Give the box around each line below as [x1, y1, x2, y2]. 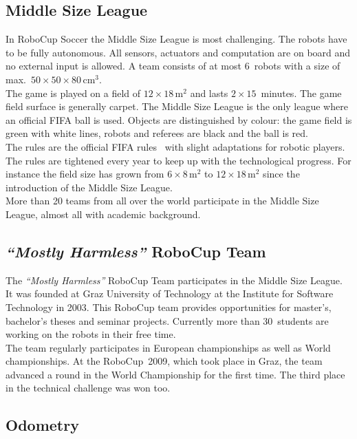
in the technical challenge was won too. [6, 381, 171, 395]
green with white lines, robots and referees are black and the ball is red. [6, 126, 308, 140]
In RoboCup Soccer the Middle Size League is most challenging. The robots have [6, 32, 347, 46]
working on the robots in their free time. [6, 327, 176, 341]
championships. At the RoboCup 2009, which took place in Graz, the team [6, 354, 323, 368]
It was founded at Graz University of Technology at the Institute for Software [6, 286, 334, 301]
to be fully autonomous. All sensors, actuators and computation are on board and [6, 45, 351, 59]
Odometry [6, 414, 79, 436]
